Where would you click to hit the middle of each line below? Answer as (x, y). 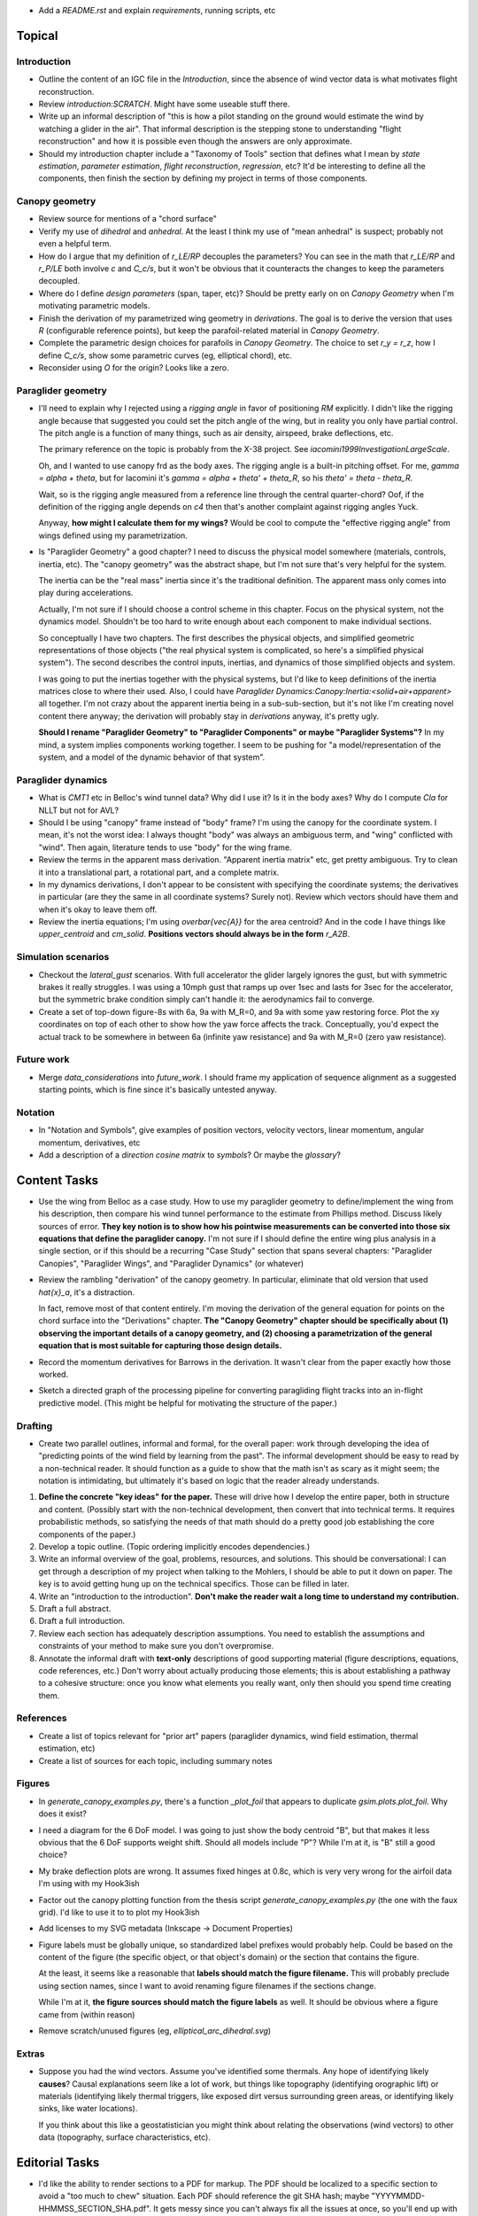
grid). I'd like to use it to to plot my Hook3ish (119, 1912)
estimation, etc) (67, 1748)
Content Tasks (58, 1180)
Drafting (35, 1425)
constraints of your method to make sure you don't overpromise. (156, 1646)
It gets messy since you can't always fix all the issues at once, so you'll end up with (305, 2208)
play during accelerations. (86, 593)
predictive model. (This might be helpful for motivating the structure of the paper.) (188, 1403)
